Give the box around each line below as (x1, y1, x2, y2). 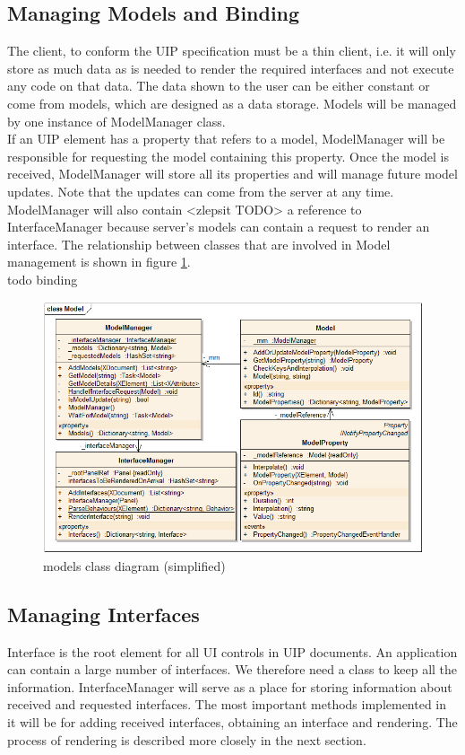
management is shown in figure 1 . (7, 252, 191, 271)
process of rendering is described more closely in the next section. (7, 730, 366, 749)
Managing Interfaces (7, 600, 200, 628)
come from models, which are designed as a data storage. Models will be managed (7, 93, 457, 112)
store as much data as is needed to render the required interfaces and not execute (7, 58, 454, 77)
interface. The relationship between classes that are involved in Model (7, 234, 391, 253)
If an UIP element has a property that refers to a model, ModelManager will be (7, 129, 445, 148)
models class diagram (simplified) (43, 556, 226, 575)
